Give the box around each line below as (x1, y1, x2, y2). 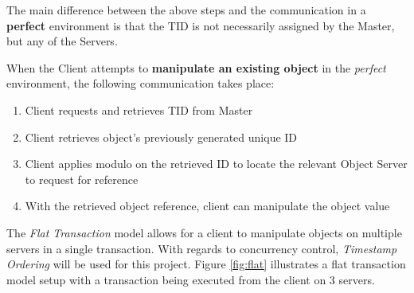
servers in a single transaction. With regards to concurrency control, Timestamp (6, 240, 397, 256)
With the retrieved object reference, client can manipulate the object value (25, 197, 390, 214)
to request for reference (25, 170, 139, 187)
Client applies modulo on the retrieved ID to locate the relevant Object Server (25, 155, 408, 172)
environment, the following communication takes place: (6, 75, 275, 92)
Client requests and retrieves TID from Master (25, 101, 253, 118)
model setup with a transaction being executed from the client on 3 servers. (6, 271, 375, 287)
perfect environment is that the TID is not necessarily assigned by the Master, (6, 17, 395, 33)
